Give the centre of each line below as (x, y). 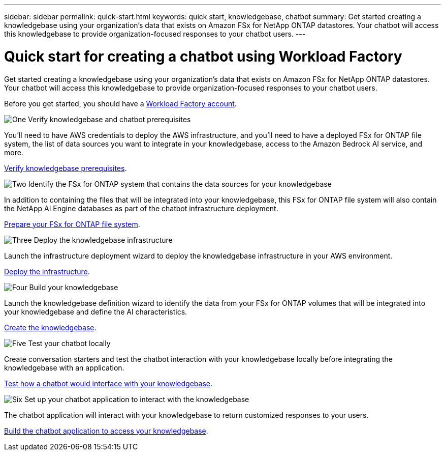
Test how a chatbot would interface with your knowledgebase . (108, 383)
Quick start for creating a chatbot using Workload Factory (203, 56)
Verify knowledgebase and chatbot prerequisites (109, 119)
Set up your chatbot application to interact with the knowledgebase (137, 399)
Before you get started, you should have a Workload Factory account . (120, 103)
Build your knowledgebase (74, 287)
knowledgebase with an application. (64, 367)
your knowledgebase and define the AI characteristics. (96, 311)
